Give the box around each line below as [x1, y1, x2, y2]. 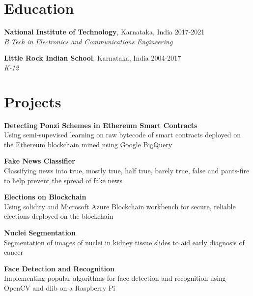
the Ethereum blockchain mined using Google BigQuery [4, 139, 172, 149]
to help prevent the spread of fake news [4, 175, 122, 185]
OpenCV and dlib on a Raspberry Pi [4, 282, 115, 293]
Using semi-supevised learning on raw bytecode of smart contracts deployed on [4, 130, 241, 140]
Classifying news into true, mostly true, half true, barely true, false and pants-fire [4, 165, 250, 175]
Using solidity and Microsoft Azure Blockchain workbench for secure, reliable [4, 201, 236, 211]
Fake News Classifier [4, 156, 75, 166]
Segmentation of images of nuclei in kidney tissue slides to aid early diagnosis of [4, 237, 245, 247]
